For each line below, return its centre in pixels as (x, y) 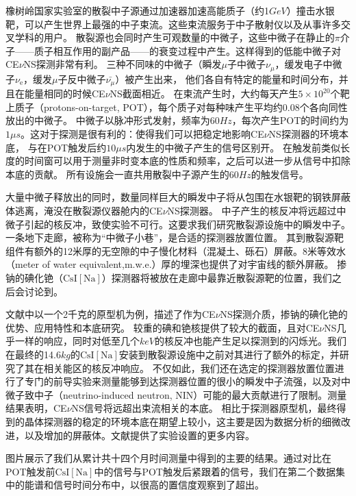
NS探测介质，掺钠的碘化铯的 (284, 314)
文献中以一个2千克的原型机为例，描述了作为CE (111, 314)
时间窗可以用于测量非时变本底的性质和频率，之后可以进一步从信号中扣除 (187, 161)
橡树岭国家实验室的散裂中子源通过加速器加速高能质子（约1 (137, 10)
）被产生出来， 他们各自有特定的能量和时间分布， (227, 78)
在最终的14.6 (33, 354)
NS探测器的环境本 (308, 134)
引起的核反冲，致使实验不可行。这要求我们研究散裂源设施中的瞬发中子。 (187, 224)
